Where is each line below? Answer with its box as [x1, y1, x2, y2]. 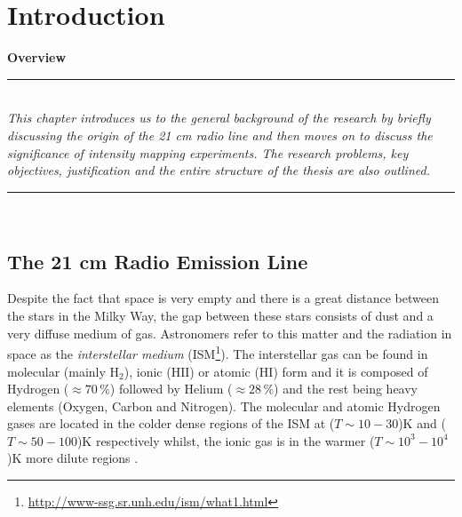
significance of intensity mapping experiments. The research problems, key [7, 143, 409, 162]
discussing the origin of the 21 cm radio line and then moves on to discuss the [7, 125, 433, 144]
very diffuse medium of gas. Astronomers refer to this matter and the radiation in [7, 323, 452, 342]
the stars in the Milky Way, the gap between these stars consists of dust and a [7, 306, 434, 325]
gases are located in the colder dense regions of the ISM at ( [7, 414, 335, 433]
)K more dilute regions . [7, 449, 139, 467]
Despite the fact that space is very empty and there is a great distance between [7, 289, 439, 307]
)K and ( [398, 414, 446, 433]
